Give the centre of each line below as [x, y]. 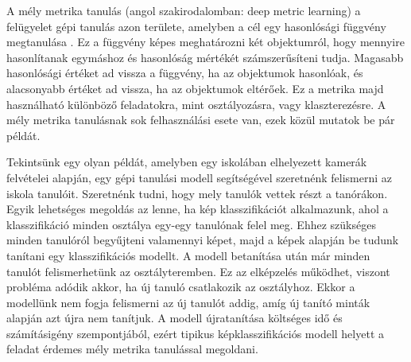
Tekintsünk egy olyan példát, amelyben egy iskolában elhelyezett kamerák [187, 162]
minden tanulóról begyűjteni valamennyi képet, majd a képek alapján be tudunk [203, 240]
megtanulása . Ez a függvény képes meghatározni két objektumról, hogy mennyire [205, 42]
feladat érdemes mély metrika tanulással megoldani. [132, 349]
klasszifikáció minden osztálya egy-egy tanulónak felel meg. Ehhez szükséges [191, 224]
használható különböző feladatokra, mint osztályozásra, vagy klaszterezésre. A [196, 104]
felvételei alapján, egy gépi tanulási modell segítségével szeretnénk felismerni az [199, 177]
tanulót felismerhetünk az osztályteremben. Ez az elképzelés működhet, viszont [198, 271]
